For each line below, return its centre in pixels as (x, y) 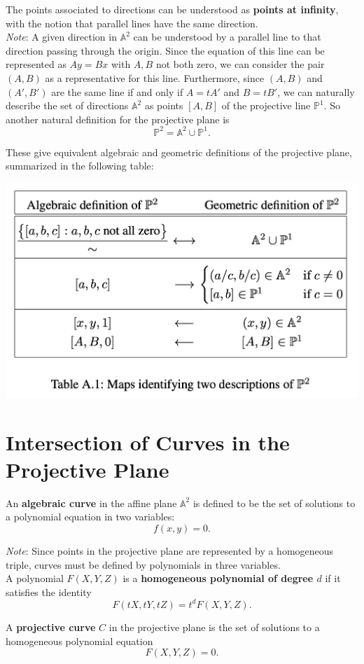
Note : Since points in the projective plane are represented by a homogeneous (170, 551)
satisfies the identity (49, 592)
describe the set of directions (67, 105)
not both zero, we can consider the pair (240, 64)
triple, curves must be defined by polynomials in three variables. (143, 564)
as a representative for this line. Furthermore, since (155, 77)
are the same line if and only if (117, 91)
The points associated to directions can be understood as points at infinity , (172, 9)
